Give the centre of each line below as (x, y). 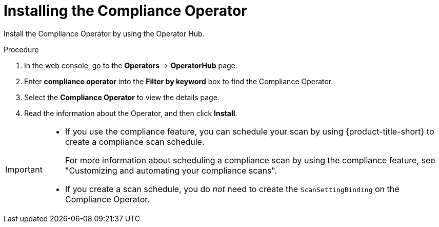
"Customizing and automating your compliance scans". (171, 170)
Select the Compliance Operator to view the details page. (122, 97)
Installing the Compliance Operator (125, 11)
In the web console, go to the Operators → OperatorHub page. (131, 65)
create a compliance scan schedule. (135, 141)
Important (24, 169)
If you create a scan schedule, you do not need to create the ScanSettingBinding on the (232, 189)
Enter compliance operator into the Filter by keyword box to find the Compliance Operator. (179, 81)
